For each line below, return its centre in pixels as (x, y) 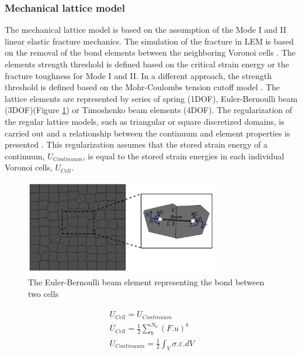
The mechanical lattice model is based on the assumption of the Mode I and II (146, 30)
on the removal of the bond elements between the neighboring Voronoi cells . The (150, 52)
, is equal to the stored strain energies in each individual (183, 156)
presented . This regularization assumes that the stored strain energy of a (136, 144)
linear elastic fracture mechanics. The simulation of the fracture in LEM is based (149, 41)
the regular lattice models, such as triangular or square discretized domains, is (145, 121)
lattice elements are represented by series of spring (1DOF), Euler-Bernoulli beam (151, 98)
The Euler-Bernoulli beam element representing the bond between (146, 281)
